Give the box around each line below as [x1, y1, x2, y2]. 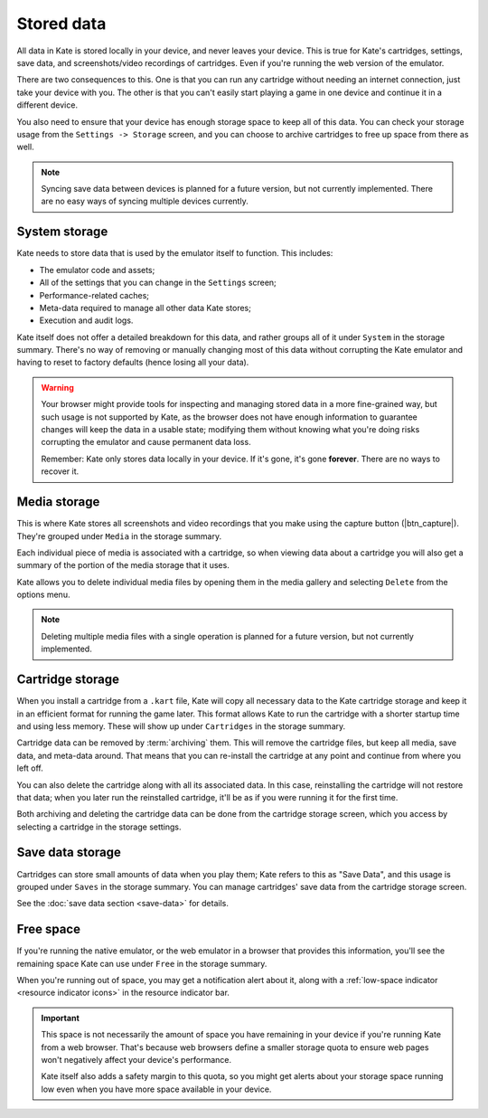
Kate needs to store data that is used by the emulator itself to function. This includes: [16, 248, 333, 259]
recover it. [41, 466, 80, 477]
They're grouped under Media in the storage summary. [16, 530, 221, 542]
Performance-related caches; [39, 289, 149, 300]
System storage [16, 224, 108, 240]
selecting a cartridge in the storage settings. [16, 821, 182, 832]
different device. [16, 99, 79, 110]
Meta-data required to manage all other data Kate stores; [39, 302, 252, 313]
